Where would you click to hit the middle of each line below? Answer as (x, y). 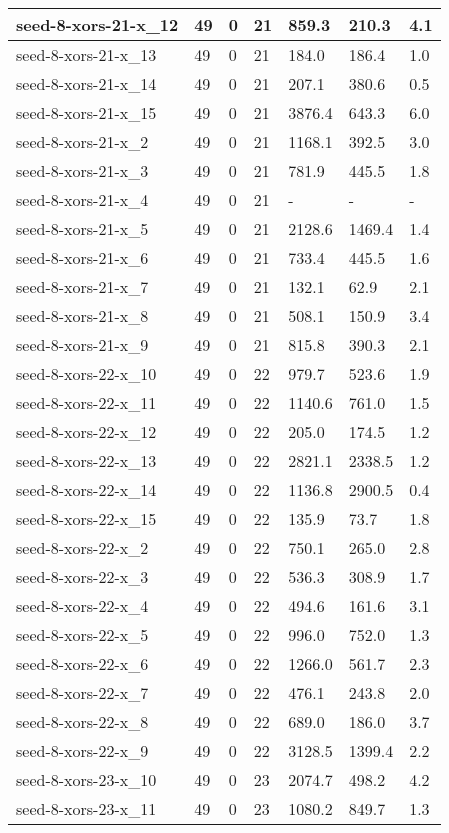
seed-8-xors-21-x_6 (82, 257)
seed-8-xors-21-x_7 (82, 286)
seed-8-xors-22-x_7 (82, 692)
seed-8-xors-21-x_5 (82, 228)
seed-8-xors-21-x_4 (82, 199)
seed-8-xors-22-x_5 (82, 634)
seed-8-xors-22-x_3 (82, 576)
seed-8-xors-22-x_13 (86, 460)
